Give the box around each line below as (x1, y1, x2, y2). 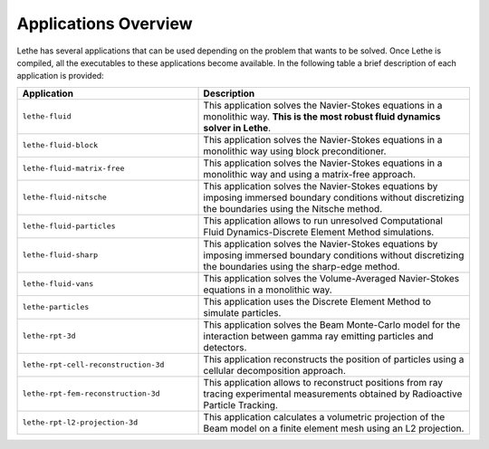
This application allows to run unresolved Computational (203, 214, 444, 226)
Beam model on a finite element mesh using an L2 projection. (203, 422, 465, 435)
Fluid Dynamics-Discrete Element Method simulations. (203, 225, 435, 238)
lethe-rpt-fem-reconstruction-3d (22, 389, 160, 398)
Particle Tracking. (203, 398, 278, 411)
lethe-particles (22, 302, 90, 312)
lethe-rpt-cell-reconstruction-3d (22, 360, 165, 370)
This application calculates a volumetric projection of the (203, 410, 446, 423)
